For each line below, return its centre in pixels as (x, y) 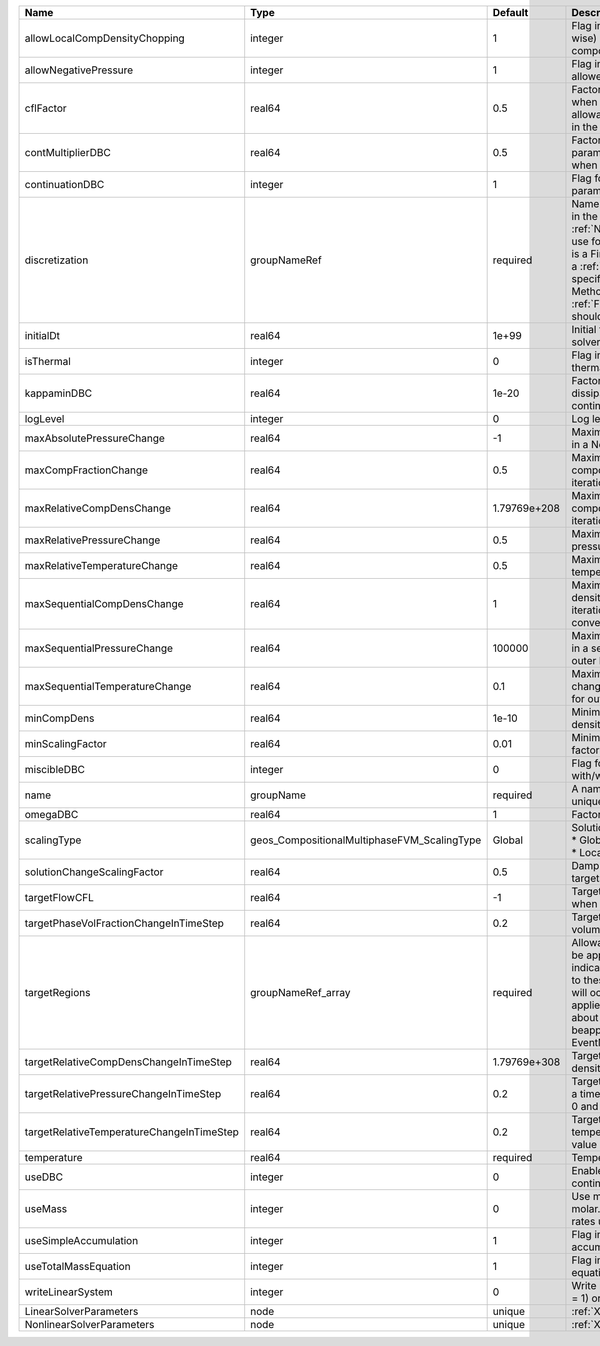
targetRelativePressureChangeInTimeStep (123, 1093)
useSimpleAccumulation (81, 1240)
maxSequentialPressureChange (99, 648)
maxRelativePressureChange (92, 540)
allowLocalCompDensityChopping (104, 38)
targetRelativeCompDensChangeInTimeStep (128, 1062)
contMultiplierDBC (68, 152)
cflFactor (45, 108)
